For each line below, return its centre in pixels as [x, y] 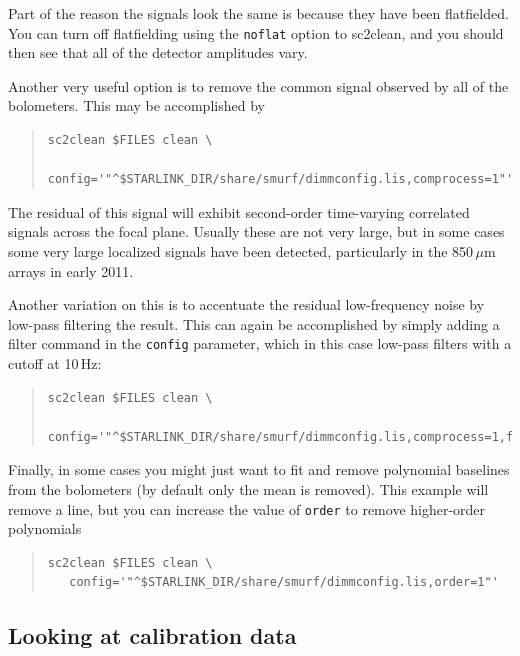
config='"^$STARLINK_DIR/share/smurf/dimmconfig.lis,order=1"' [284, 582]
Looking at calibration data [152, 635]
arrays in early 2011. [71, 270]
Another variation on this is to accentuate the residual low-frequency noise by [246, 304]
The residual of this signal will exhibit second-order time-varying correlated [239, 211]
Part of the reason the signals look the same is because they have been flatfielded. [258, 13]
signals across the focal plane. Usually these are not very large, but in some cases [256, 231]
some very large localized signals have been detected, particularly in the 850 [241, 251]
